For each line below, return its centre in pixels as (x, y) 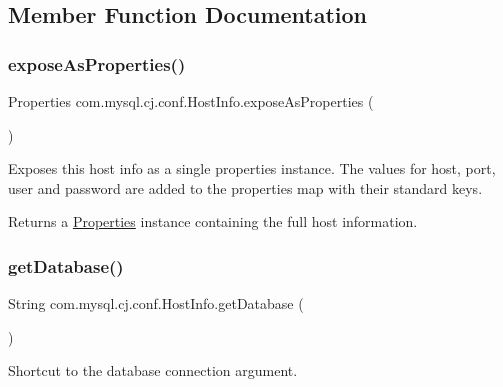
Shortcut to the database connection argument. (153, 370)
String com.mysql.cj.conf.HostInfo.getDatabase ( (156, 303)
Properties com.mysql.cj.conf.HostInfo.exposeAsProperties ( (191, 101)
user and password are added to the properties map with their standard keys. (245, 187)
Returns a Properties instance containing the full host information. (213, 221)
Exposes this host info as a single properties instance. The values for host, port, (252, 168)
